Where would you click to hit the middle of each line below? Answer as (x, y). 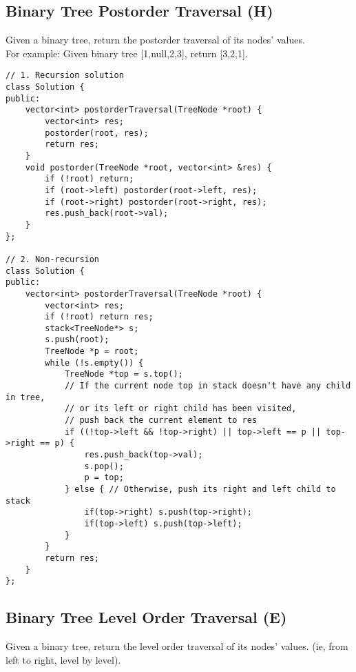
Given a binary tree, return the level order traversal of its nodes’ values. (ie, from (177, 646)
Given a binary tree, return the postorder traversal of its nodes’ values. (155, 40)
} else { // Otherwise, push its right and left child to (200, 490)
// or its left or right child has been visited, (180, 409)
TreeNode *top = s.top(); (124, 374)
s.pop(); (104, 466)
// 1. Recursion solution (65, 76)
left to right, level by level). (63, 659)
